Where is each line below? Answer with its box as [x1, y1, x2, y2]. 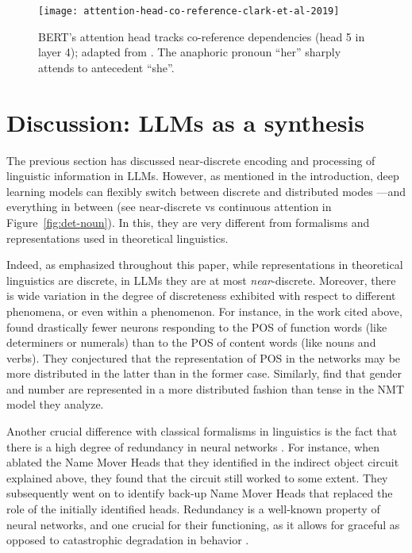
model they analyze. [6, 396, 104, 413]
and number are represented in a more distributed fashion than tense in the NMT [6, 380, 405, 397]
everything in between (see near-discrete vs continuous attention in [6, 198, 332, 215]
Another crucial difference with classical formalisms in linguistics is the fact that [6, 423, 398, 440]
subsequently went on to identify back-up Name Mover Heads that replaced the [6, 485, 393, 501]
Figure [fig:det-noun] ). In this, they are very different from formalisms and [6, 213, 370, 230]
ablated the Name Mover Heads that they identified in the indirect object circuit [6, 454, 399, 470]
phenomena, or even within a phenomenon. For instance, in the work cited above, [6, 302, 402, 319]
